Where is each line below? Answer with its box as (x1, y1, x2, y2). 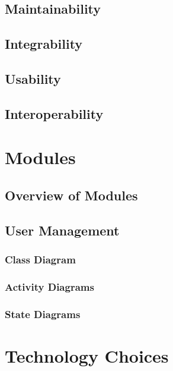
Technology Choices (5, 343, 169, 367)
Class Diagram (5, 251, 76, 266)
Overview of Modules (5, 185, 138, 204)
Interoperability (5, 104, 104, 122)
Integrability (5, 34, 83, 53)
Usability (5, 69, 61, 87)
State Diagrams (5, 306, 81, 321)
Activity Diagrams (5, 279, 94, 294)
